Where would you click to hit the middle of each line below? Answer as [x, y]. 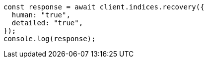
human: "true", [41, 15]
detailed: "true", [47, 23]
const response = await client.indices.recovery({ [104, 7]
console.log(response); [50, 39]
